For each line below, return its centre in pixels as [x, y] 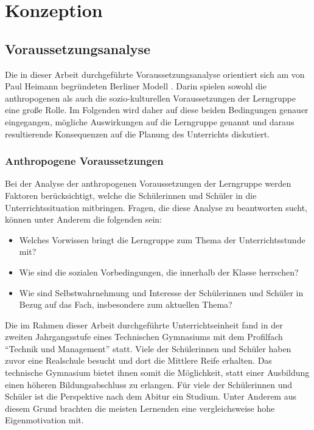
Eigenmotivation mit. [44, 420]
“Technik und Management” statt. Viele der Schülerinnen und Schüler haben [148, 348]
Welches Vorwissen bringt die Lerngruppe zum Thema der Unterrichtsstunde [162, 239]
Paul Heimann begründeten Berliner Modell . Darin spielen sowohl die [136, 86]
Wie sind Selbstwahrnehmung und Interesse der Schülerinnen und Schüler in [161, 292]
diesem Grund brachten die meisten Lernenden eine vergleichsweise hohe [140, 408]
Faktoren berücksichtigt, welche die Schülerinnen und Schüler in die [131, 195]
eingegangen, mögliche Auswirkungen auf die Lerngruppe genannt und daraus [150, 121]
